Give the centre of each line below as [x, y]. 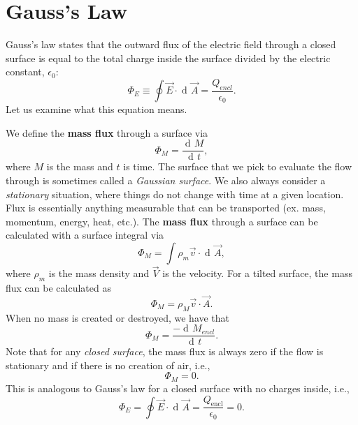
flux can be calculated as [58, 288]
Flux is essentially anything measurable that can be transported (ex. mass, [166, 208]
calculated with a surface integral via [85, 235]
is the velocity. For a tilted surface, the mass [257, 273]
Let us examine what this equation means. [96, 109]
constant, [25, 72]
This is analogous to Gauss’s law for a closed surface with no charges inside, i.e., [178, 388]
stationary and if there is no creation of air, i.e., [108, 365]
